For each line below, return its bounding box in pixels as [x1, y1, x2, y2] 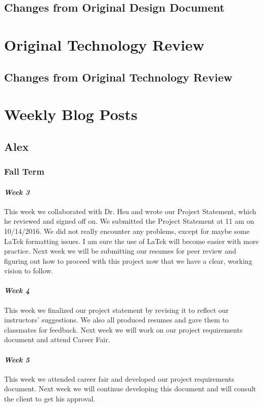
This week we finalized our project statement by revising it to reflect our [4, 304, 229, 315]
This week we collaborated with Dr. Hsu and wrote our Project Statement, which [4, 206, 256, 216]
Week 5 [4, 354, 30, 364]
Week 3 [4, 186, 30, 197]
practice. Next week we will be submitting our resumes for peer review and [4, 246, 236, 256]
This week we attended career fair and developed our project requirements [4, 373, 235, 384]
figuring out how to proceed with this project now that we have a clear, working [4, 255, 252, 266]
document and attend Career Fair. [4, 334, 110, 345]
